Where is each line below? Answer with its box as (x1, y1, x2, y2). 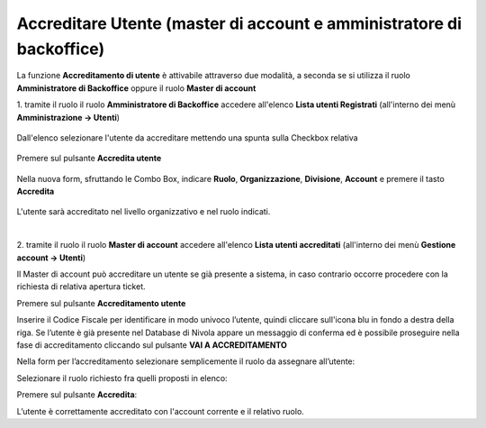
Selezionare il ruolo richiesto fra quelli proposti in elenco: (16, 372, 229, 383)
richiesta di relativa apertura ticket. (16, 281, 146, 292)
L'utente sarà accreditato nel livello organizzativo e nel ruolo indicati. (16, 206, 271, 217)
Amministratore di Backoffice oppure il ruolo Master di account (16, 82, 256, 94)
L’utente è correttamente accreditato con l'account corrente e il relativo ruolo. (16, 405, 305, 416)
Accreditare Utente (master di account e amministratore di (16, 14, 463, 33)
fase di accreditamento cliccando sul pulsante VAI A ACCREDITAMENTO (16, 339, 288, 351)
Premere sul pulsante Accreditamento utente (16, 297, 186, 308)
